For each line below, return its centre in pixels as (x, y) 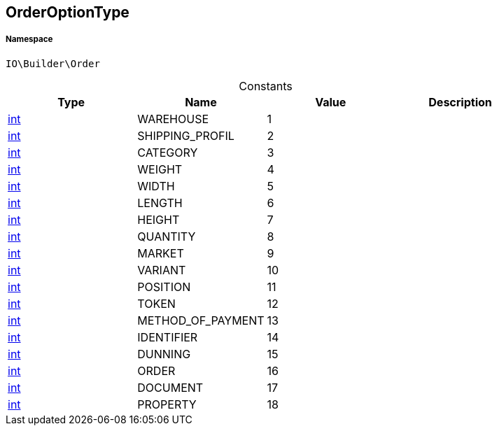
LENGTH (160, 203)
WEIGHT (160, 169)
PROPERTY (167, 404)
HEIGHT (159, 219)
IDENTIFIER (168, 337)
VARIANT (162, 270)
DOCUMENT (170, 387)
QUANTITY (167, 236)
